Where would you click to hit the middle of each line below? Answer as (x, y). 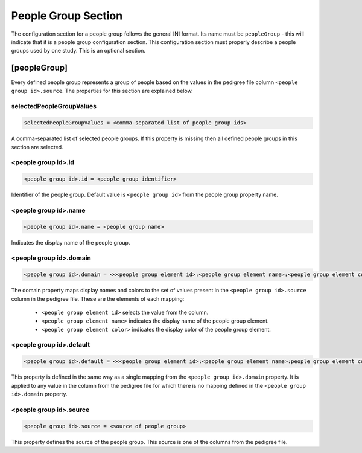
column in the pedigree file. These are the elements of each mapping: (98, 298)
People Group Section (67, 16)
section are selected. (37, 147)
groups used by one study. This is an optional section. (78, 51)
